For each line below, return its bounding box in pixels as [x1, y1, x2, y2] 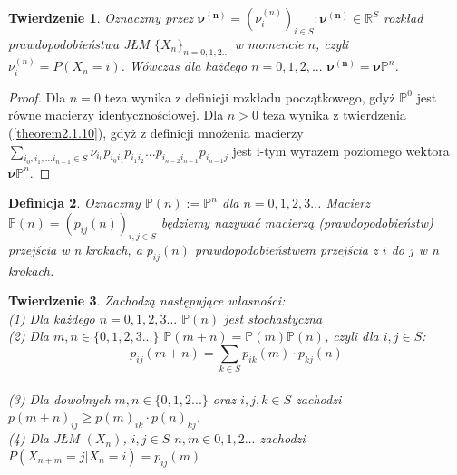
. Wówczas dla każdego [121, 56, 248, 75]
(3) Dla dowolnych [8, 389, 111, 408]
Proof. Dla [8, 87, 66, 106]
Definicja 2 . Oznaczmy [8, 193, 141, 212]
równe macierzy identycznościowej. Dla [8, 105, 224, 124]
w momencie [234, 34, 304, 53]
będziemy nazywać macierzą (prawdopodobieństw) [160, 213, 433, 231]
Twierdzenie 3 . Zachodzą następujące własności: [8, 291, 286, 310]
